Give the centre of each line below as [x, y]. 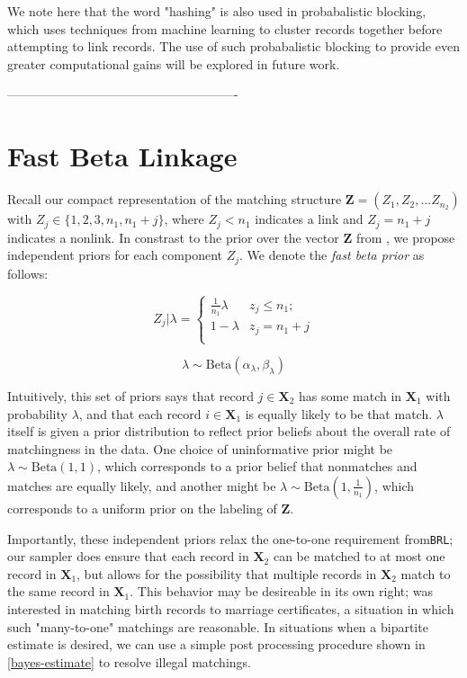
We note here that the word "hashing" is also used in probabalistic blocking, [217, 11]
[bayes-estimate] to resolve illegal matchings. [129, 661]
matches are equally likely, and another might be [142, 485]
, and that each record [140, 413]
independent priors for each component [115, 255]
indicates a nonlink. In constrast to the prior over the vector [173, 237]
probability [37, 413]
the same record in [58, 591]
